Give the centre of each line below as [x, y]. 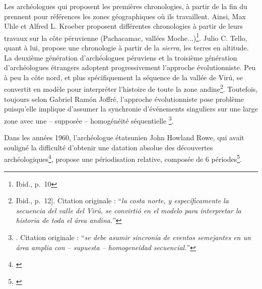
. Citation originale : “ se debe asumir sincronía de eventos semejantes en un [133, 237]
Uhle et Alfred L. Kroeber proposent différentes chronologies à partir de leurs [123, 26]
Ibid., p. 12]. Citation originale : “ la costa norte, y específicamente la [122, 200]
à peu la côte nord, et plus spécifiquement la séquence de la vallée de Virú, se [123, 77]
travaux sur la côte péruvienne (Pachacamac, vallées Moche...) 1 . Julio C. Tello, [126, 37]
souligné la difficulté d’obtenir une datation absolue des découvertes [109, 147]
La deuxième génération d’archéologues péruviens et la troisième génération [121, 57]
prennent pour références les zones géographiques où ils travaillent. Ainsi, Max [125, 16]
